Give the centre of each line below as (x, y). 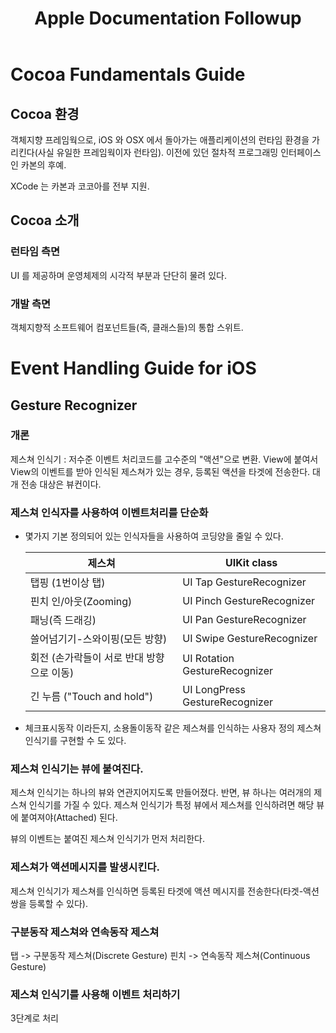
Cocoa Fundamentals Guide (128, 74)
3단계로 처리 (34, 1018)
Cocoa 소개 (45, 220)
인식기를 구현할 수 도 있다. (75, 741)
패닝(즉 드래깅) (63, 620)
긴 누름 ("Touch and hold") (91, 697)
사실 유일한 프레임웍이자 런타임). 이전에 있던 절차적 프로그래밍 (158, 152)
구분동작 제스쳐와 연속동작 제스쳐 (85, 932)
